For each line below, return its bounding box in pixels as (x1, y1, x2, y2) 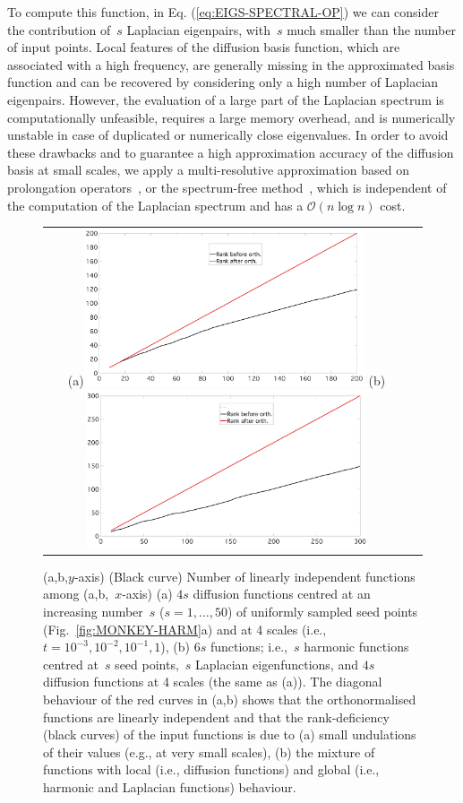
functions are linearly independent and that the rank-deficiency (43, 707, 390, 726)
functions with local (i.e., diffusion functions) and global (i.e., (43, 760, 380, 779)
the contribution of (7, 20, 111, 39)
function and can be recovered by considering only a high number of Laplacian (7, 73, 439, 91)
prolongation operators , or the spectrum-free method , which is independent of (7, 177, 447, 196)
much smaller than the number (287, 20, 456, 39)
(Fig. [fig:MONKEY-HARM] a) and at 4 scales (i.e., (43, 619, 327, 638)
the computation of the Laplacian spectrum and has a (7, 195, 304, 214)
